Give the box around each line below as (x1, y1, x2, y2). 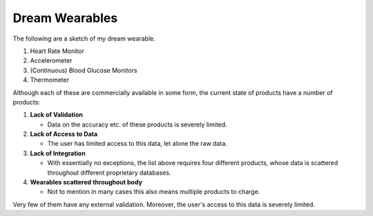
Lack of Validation (30, 111, 83, 119)
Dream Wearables (12, 10, 118, 25)
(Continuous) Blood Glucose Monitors (30, 66, 137, 74)
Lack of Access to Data (30, 130, 98, 138)
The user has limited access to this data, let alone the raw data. (47, 140, 228, 148)
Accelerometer (30, 56, 73, 65)
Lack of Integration (30, 149, 86, 158)
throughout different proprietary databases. (47, 169, 171, 177)
